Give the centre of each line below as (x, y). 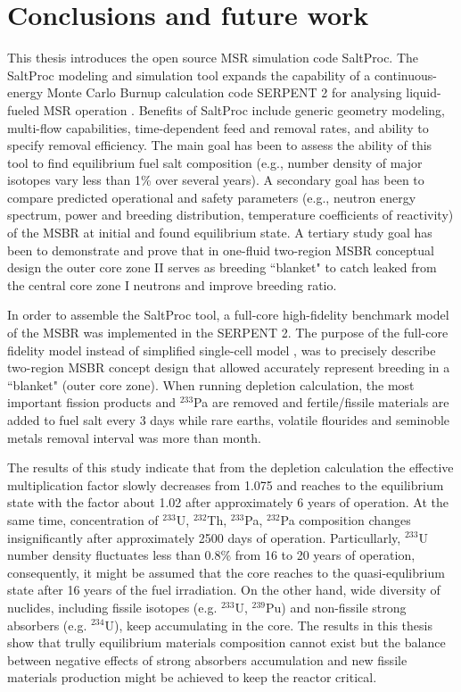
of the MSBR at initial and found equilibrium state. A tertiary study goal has (220, 233)
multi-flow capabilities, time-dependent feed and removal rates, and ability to (218, 127)
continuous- (405, 75)
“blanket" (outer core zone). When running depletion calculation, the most (211, 384)
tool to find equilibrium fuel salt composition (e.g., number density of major (215, 162)
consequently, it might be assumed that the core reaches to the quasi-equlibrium (226, 572)
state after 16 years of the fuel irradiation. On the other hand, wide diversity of (224, 590)
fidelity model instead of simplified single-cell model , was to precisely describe (222, 350)
